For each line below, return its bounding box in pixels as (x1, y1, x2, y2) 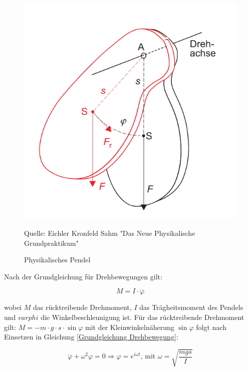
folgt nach (196, 321, 226, 332)
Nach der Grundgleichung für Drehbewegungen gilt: (4, 271, 162, 281)
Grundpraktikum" (24, 237, 79, 248)
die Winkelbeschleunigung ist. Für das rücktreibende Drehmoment (41, 311, 244, 322)
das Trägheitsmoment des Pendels (139, 302, 243, 312)
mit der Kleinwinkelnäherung (85, 321, 174, 332)
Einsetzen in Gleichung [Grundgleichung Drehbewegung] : (4, 331, 178, 342)
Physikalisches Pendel (24, 254, 91, 265)
